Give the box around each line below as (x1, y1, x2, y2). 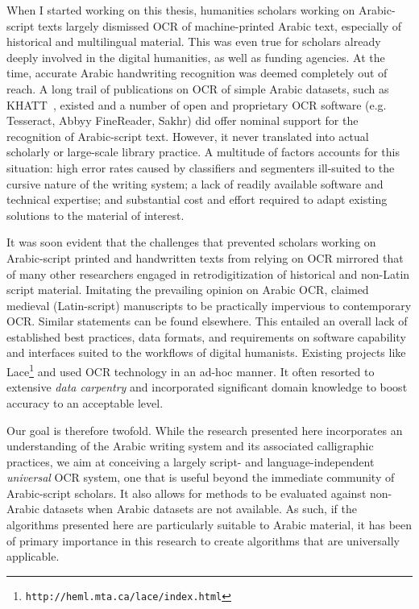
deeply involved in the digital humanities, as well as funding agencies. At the (6, 48, 385, 65)
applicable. (6, 548, 60, 565)
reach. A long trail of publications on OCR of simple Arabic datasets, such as (6, 80, 389, 97)
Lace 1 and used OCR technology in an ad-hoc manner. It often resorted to (6, 361, 375, 379)
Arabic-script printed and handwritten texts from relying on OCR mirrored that (6, 249, 404, 266)
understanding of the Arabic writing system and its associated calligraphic (6, 437, 374, 454)
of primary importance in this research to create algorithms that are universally (6, 532, 400, 549)
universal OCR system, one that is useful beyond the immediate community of (6, 469, 395, 486)
